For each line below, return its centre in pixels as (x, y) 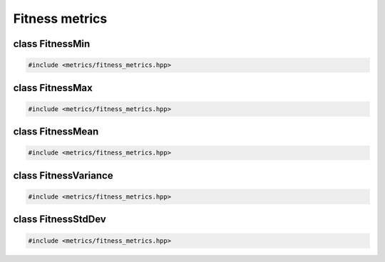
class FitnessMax (53, 88)
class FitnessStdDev (60, 220)
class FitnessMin (52, 44)
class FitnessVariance (63, 175)
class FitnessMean (56, 132)
